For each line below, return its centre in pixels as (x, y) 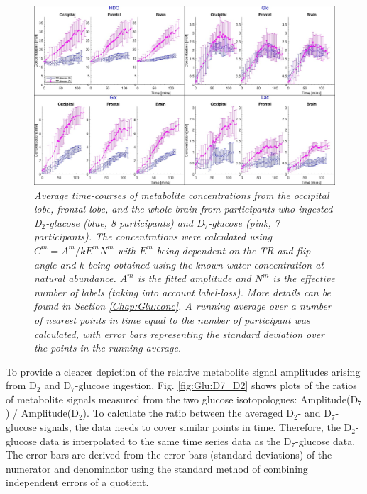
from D (21, 385)
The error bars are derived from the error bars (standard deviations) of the (169, 455)
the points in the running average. (108, 348)
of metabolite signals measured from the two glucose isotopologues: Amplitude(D (182, 399)
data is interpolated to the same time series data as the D (166, 440)
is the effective (304, 278)
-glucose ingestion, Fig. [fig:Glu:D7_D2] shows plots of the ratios (216, 385)
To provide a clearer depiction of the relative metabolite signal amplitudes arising (183, 371)
